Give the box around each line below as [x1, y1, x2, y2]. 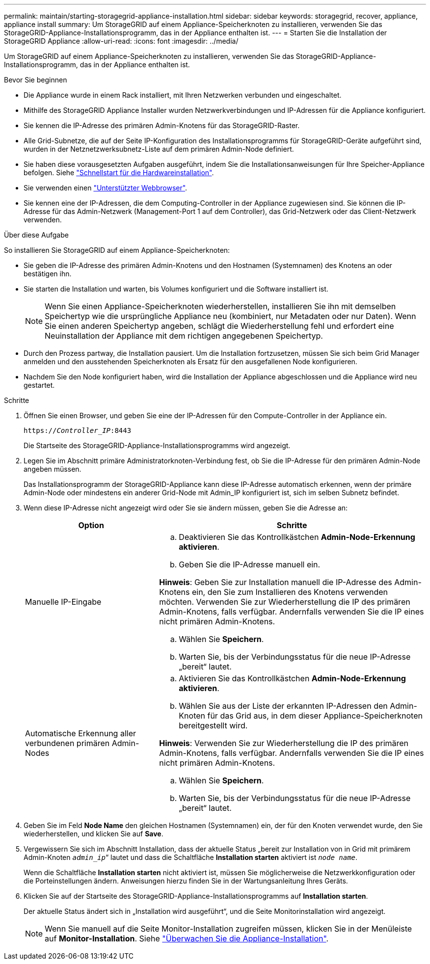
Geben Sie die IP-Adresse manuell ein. [179, 560, 321, 569]
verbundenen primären [25, 738, 110, 748]
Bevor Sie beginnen [4, 76, 67, 84]
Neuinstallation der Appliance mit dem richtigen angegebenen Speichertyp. [45, 331, 323, 341]
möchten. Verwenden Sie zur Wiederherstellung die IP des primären [159, 597, 410, 607]
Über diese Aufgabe [4, 231, 69, 239]
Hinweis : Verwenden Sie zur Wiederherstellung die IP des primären [159, 738, 409, 748]
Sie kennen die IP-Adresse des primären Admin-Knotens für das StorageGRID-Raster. [24, 121, 300, 130]
